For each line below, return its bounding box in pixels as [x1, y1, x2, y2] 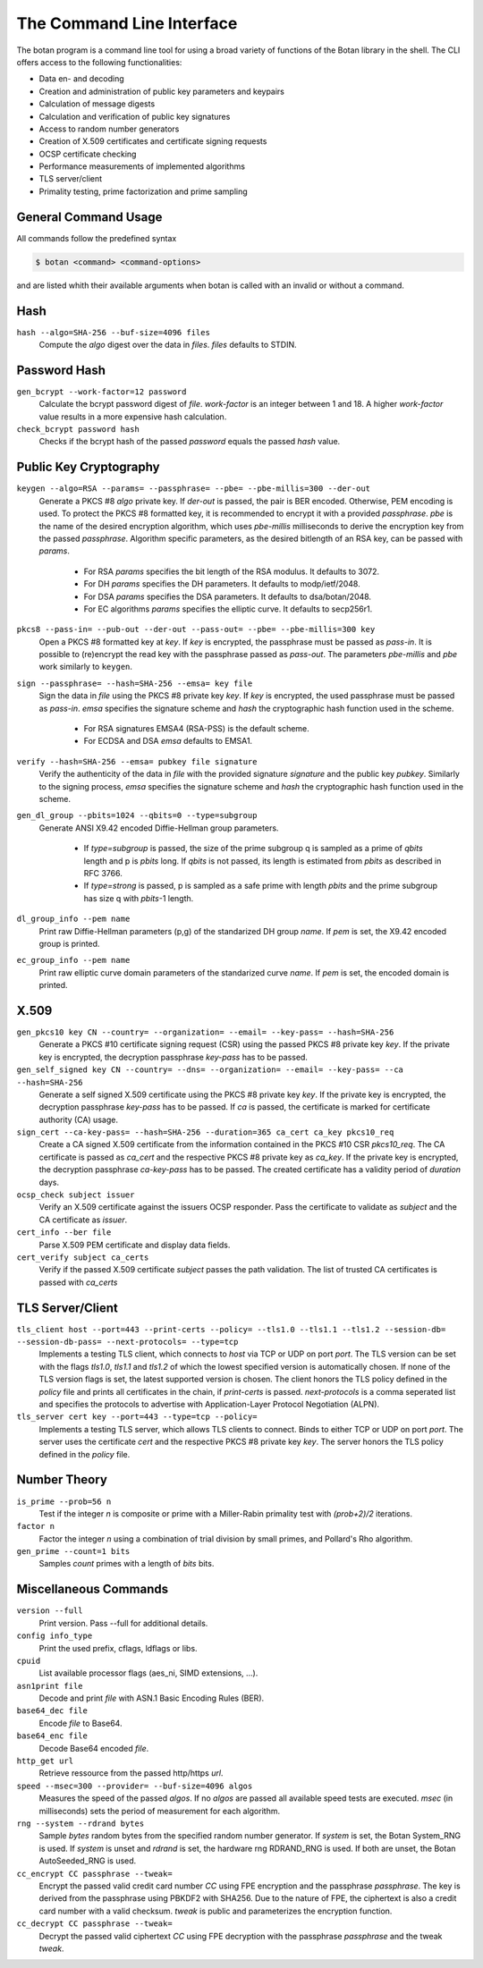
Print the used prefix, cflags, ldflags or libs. [38, 1643, 198, 1653]
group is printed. [38, 938, 100, 949]
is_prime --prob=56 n [16, 1496, 112, 1507]
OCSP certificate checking [38, 148, 137, 159]
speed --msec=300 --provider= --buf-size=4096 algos [16, 1780, 253, 1791]
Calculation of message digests [38, 98, 156, 109]
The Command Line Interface [16, 13, 238, 33]
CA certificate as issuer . [38, 1214, 128, 1225]
